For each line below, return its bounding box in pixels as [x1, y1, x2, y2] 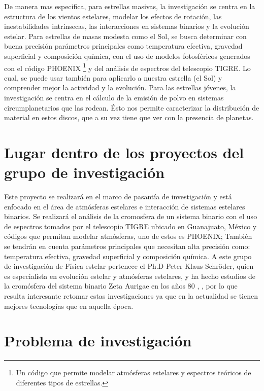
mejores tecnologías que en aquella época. [4, 300, 134, 311]
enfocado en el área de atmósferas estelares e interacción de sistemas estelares [4, 201, 245, 211]
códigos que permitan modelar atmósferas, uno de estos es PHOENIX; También [4, 231, 252, 241]
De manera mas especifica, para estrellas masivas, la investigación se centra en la [4, 1, 255, 11]
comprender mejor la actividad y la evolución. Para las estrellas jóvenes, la [4, 82, 236, 93]
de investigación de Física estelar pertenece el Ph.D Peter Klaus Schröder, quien [4, 261, 254, 271]
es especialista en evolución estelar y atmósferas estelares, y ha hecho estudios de [4, 270, 256, 281]
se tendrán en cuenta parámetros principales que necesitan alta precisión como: [4, 241, 250, 252]
